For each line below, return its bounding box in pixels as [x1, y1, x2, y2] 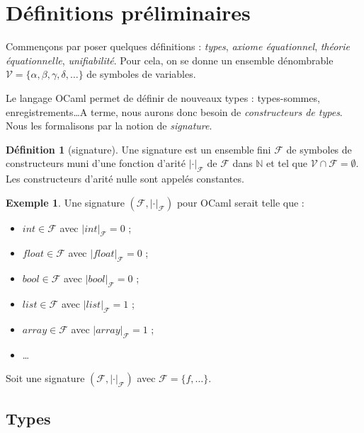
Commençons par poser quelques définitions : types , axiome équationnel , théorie [6, 39, 351, 54]
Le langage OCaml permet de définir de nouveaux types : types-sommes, [6, 90, 320, 105]
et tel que [266, 156, 307, 171]
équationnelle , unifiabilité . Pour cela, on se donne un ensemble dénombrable [6, 52, 334, 67]
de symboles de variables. [86, 67, 196, 81]
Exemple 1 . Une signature [6, 195, 125, 209]
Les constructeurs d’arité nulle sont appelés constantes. [6, 171, 244, 186]
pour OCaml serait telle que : [176, 195, 305, 209]
